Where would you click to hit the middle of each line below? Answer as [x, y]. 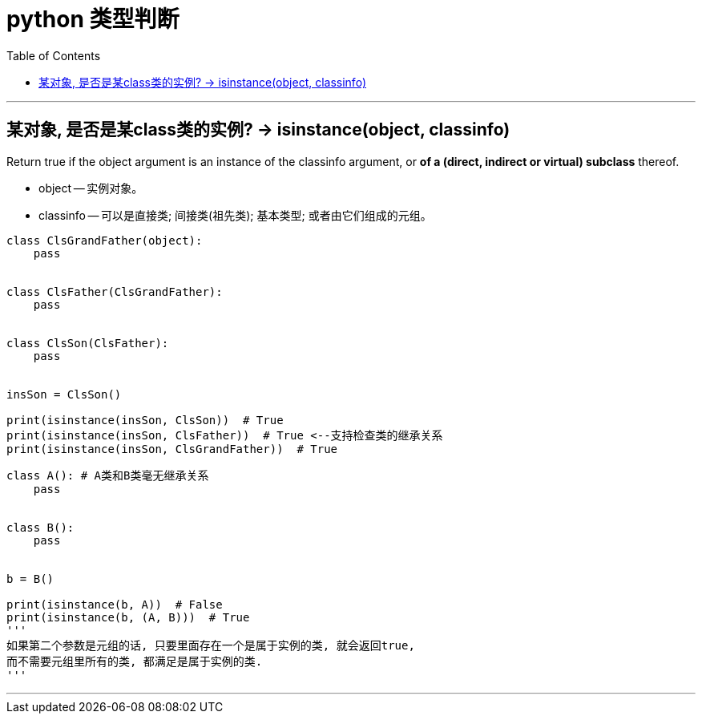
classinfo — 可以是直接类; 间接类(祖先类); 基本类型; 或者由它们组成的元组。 [235, 215]
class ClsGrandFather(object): [105, 240]
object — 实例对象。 [91, 188]
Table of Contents [54, 55]
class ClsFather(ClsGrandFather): [115, 291]
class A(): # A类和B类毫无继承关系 [108, 475]
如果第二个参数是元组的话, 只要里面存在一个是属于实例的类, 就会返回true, [211, 645]
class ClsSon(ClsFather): [88, 343]
